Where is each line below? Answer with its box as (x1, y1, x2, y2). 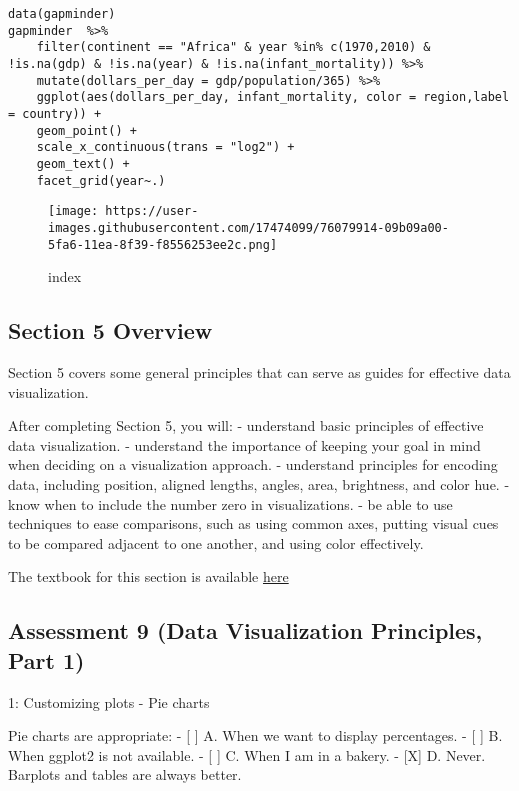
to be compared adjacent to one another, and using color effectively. (8, 532, 424, 553)
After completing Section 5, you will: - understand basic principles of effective (8, 415, 484, 436)
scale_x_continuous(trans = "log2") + (36, 140, 295, 155)
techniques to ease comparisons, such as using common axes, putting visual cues (8, 513, 499, 534)
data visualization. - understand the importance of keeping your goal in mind (8, 434, 481, 455)
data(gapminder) (8, 7, 116, 21)
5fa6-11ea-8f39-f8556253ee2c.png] (48, 237, 278, 252)
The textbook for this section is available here (8, 566, 289, 587)
